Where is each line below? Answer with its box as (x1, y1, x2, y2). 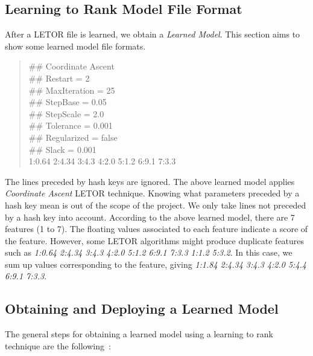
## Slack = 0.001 (28, 143, 96, 155)
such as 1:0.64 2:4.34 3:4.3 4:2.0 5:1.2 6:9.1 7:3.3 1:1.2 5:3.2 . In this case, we (5, 246, 292, 259)
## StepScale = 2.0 (28, 107, 104, 120)
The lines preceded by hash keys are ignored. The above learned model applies (5, 175, 295, 187)
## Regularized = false (28, 131, 118, 143)
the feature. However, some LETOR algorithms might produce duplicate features (5, 234, 305, 247)
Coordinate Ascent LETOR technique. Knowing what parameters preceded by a (5, 187, 300, 199)
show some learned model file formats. (5, 39, 146, 52)
